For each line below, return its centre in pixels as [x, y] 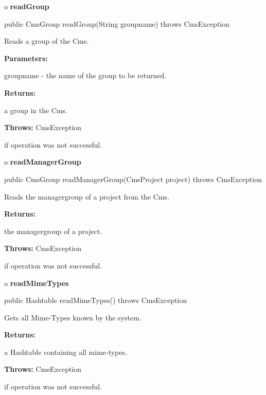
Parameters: [26, 58]
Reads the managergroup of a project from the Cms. [87, 196]
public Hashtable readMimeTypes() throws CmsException [96, 300]
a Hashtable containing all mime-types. [66, 352]
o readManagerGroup [43, 162]
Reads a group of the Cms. [47, 41]
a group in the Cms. [36, 110]
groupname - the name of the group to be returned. [85, 75]
